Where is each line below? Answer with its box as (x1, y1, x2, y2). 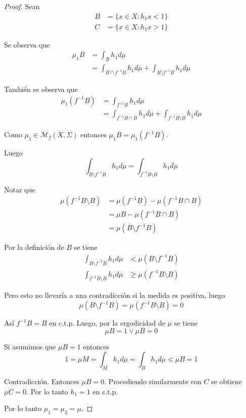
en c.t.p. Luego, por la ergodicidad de (49, 318, 166, 328)
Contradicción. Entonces (4, 376, 79, 387)
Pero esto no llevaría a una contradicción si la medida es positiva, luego (4, 290, 225, 300)
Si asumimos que (4, 341, 56, 351)
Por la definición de (4, 242, 64, 252)
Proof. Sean (4, 1, 40, 11)
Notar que (4, 184, 35, 194)
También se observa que (4, 83, 78, 94)
